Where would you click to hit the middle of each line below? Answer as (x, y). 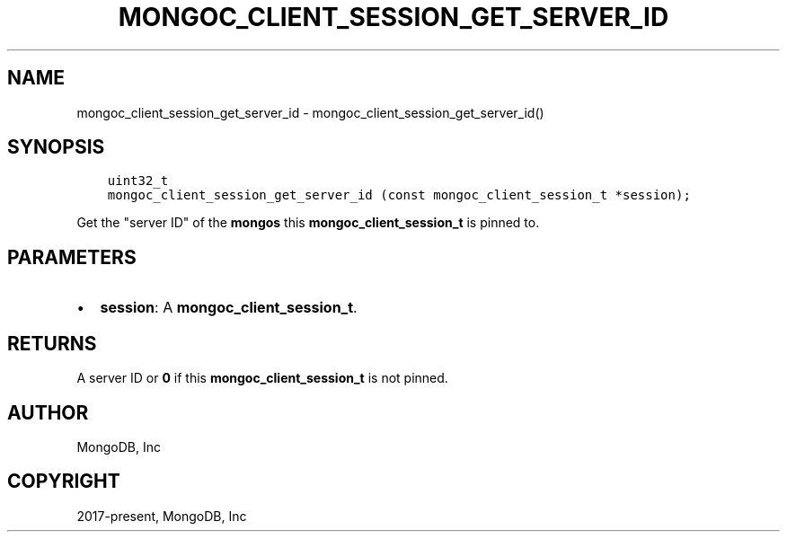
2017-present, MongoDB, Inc (162, 516)
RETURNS (52, 343)
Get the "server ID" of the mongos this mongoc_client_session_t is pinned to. (308, 223)
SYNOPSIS (56, 147)
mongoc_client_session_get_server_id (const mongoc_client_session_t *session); (399, 195)
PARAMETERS (72, 257)
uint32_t (138, 181)
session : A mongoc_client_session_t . (229, 308)
